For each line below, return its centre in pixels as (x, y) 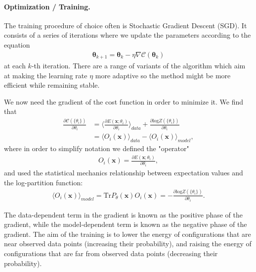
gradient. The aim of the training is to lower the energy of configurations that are (128, 234)
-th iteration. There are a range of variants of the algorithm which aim (138, 66)
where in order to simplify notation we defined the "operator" (97, 148)
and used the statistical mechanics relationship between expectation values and (124, 173)
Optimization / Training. (47, 6)
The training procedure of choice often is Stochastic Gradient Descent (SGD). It (126, 25)
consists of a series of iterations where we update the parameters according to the (128, 35)
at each (15, 66)
